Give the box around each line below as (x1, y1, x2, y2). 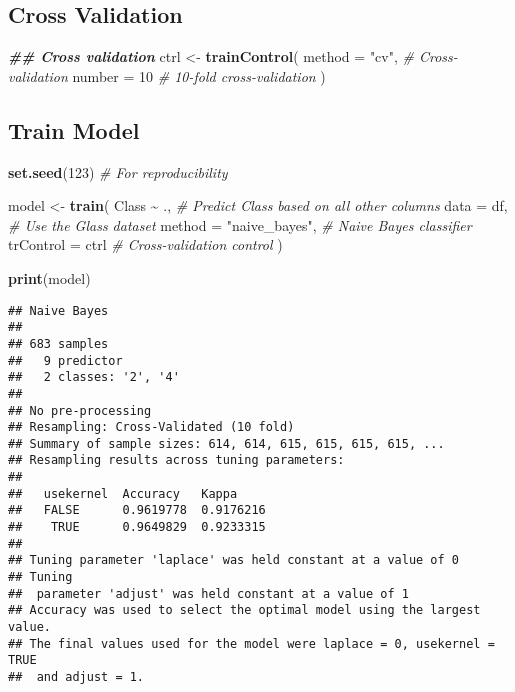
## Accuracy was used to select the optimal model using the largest (8, 603, 481, 618)
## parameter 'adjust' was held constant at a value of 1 (8, 586, 409, 601)
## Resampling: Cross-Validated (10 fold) (8, 420, 295, 435)
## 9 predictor (8, 353, 123, 368)
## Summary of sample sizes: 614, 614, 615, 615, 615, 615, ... (8, 436, 445, 451)
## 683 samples (8, 336, 109, 351)
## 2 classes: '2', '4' (8, 370, 180, 385)
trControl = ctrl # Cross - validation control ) (8, 234, 283, 255)
